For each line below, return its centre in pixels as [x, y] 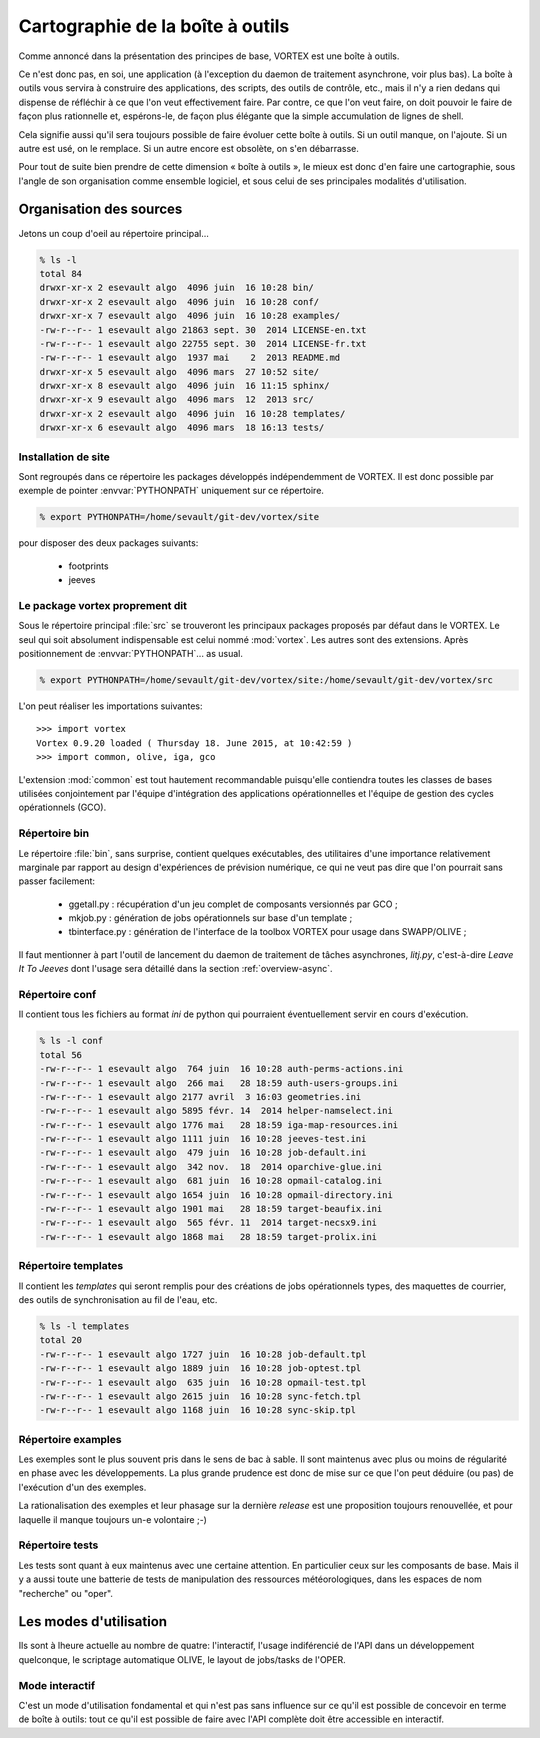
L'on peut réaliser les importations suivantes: [110, 706]
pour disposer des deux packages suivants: [108, 543]
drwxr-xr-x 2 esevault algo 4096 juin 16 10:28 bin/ [176, 288]
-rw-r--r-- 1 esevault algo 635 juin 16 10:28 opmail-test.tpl [203, 1382]
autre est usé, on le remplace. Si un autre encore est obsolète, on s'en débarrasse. [189, 148]
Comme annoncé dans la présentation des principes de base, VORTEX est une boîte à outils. [209, 56]
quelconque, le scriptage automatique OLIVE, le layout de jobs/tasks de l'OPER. [182, 1659]
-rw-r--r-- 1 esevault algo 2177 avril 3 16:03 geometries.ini [200, 1096]
